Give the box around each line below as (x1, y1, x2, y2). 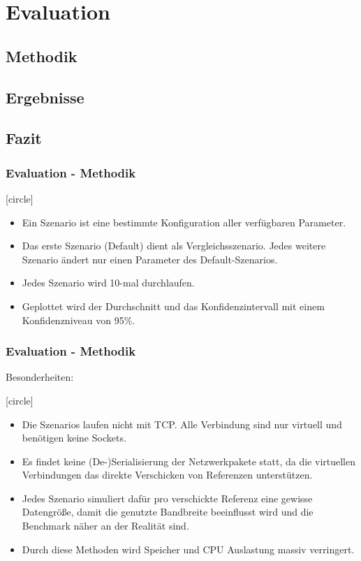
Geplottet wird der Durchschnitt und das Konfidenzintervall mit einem (22, 298, 325, 313)
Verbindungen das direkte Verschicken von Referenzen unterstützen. (22, 467, 313, 482)
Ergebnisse (6, 86, 84, 108)
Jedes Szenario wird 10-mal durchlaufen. (22, 275, 195, 290)
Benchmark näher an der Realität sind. (22, 518, 189, 533)
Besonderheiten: (6, 370, 74, 384)
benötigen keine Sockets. (22, 430, 126, 445)
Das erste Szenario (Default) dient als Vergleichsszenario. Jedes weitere (22, 238, 326, 253)
